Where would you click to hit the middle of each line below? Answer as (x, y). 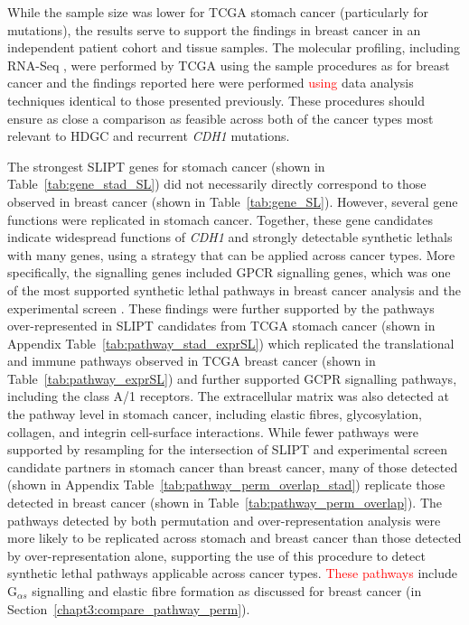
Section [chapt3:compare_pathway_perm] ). (129, 608)
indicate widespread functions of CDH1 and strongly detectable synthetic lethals (230, 237)
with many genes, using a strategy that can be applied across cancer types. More (231, 254)
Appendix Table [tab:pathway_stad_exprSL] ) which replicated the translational (231, 343)
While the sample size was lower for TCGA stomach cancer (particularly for (218, 12)
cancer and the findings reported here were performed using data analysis (211, 83)
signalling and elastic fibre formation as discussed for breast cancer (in (227, 591)
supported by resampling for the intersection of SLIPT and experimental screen (228, 449)
